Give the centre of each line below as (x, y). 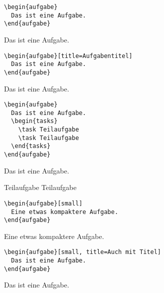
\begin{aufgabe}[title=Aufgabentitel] (68, 56)
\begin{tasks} (34, 121)
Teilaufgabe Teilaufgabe (40, 187)
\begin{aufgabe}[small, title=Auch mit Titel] (82, 252)
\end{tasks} (31, 146)
